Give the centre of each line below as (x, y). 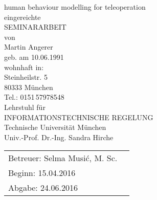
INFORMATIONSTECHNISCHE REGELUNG (79, 117)
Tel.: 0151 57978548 (34, 97)
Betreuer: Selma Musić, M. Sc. (63, 158)
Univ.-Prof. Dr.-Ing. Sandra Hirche (59, 137)
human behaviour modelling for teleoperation (75, 7)
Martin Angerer (29, 47)
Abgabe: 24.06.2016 (43, 188)
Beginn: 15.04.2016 (42, 173)
